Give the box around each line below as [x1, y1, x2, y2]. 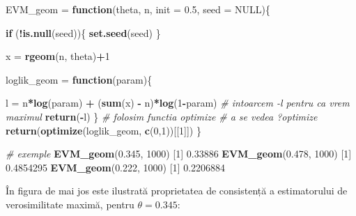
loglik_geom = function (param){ [6, 72, 153, 86]
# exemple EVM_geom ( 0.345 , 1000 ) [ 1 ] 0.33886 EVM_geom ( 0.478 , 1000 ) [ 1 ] [6, 146, 352, 161]
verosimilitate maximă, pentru [6, 196, 134, 211]
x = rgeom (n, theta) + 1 [6, 49, 110, 63]
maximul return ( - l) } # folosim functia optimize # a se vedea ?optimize [6, 109, 318, 123]
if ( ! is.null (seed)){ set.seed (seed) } [6, 25, 161, 40]
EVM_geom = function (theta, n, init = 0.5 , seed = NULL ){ [6, 2, 271, 16]
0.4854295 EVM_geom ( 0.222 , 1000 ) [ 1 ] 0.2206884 [6, 160, 226, 174]
